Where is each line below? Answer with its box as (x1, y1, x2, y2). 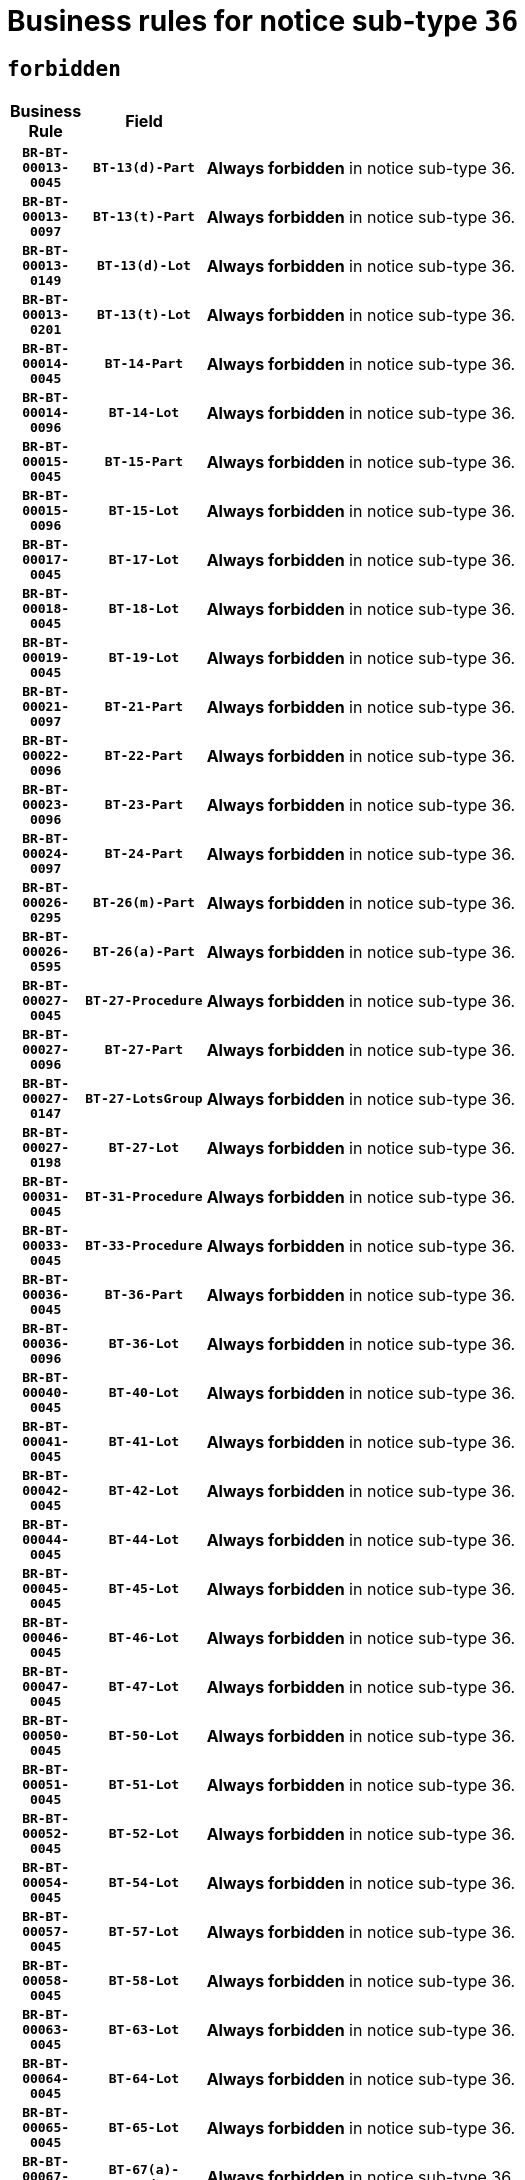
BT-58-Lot (108, 1973, 180, 1989)
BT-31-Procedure (85, 1189, 203, 1205)
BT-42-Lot (108, 1483, 180, 1499)
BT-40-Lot (108, 1385, 180, 1401)
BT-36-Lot (108, 1336, 180, 1352)
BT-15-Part (104, 454, 184, 470)
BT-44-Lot (108, 1532, 180, 1548)
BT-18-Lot (108, 601, 180, 617)
